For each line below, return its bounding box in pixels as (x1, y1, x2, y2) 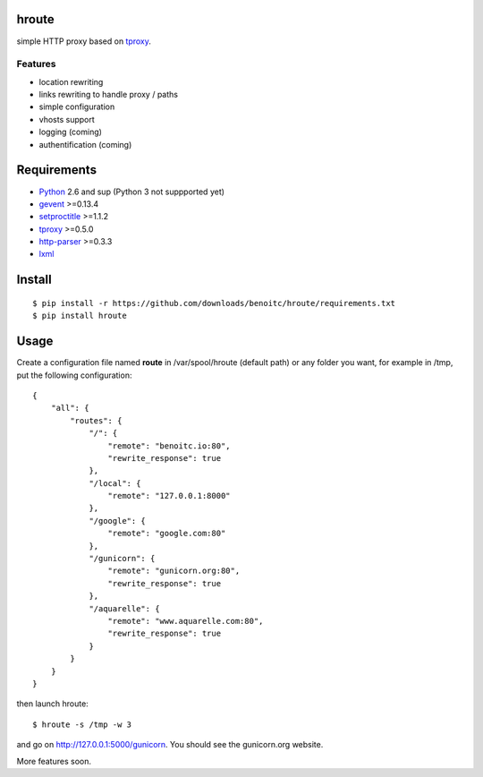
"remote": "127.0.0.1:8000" (107, 491, 232, 501)
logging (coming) (38, 126, 103, 138)
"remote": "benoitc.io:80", (107, 440, 232, 451)
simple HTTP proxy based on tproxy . (16, 36, 152, 47)
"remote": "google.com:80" (107, 528, 226, 539)
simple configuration (38, 101, 115, 112)
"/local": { (89, 478, 141, 488)
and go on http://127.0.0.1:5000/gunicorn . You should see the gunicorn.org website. (16, 739, 324, 750)
